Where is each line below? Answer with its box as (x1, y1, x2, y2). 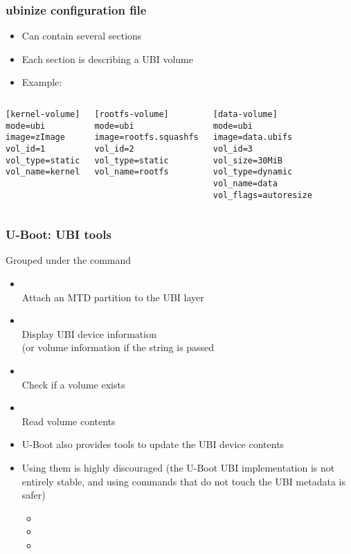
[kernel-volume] (6, 109, 80, 119)
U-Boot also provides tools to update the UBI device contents (21, 437, 285, 452)
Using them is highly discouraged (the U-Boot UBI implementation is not (21, 461, 335, 474)
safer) (21, 488, 46, 502)
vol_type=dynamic (213, 167, 293, 177)
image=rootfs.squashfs (94, 132, 199, 143)
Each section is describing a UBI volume (21, 51, 193, 66)
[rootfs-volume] (94, 109, 169, 119)
